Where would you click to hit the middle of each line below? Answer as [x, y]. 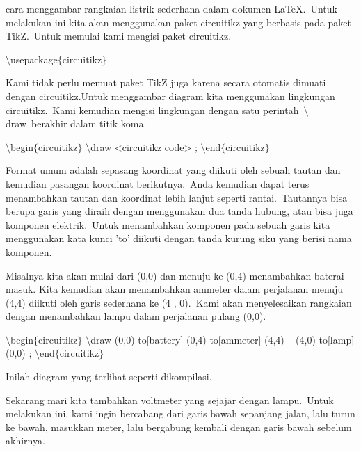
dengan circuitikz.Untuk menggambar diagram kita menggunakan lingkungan [170, 96]
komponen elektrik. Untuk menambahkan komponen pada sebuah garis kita [168, 224]
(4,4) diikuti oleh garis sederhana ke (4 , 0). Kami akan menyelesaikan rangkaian [179, 302]
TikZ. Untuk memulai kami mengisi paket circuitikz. [119, 36]
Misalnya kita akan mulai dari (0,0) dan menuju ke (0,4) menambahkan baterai [175, 275]
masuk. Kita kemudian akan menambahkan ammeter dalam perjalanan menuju [175, 289]
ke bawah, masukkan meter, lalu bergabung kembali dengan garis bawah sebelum [179, 427]
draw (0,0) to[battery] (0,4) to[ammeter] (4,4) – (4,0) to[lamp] [223, 339]
